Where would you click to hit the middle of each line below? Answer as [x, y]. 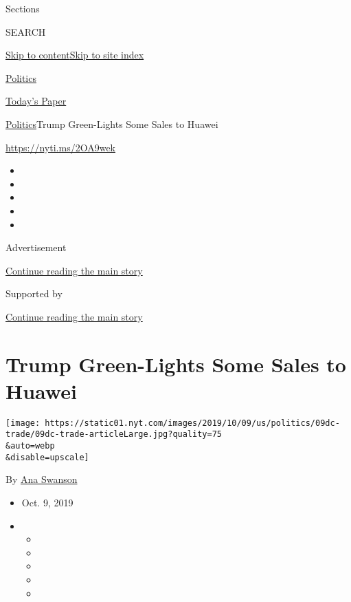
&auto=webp [30, 446]
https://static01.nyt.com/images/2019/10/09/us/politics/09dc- [192, 423]
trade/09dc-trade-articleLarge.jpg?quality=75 [114, 434]
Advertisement [36, 247]
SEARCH [26, 31]
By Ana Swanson [42, 479]
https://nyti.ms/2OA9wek [60, 147]
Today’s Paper [36, 101]
